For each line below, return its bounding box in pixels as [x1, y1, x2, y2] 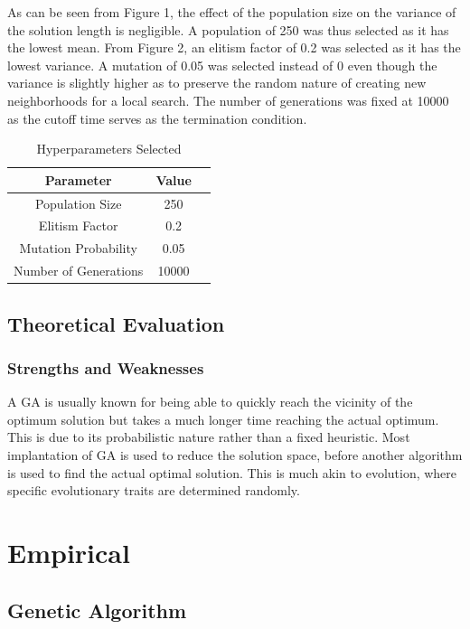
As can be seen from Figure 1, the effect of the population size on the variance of [7, 3, 456, 21]
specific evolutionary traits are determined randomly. [7, 481, 300, 500]
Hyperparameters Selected [36, 139, 182, 158]
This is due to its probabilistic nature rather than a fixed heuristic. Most [7, 427, 410, 446]
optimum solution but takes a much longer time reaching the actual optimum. [7, 409, 439, 428]
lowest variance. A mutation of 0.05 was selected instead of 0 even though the [7, 55, 437, 74]
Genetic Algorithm [7, 596, 187, 624]
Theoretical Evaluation [7, 309, 225, 337]
